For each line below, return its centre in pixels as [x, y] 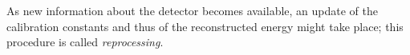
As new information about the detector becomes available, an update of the [193, 10]
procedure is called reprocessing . [85, 42]
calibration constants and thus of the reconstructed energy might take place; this [205, 26]
